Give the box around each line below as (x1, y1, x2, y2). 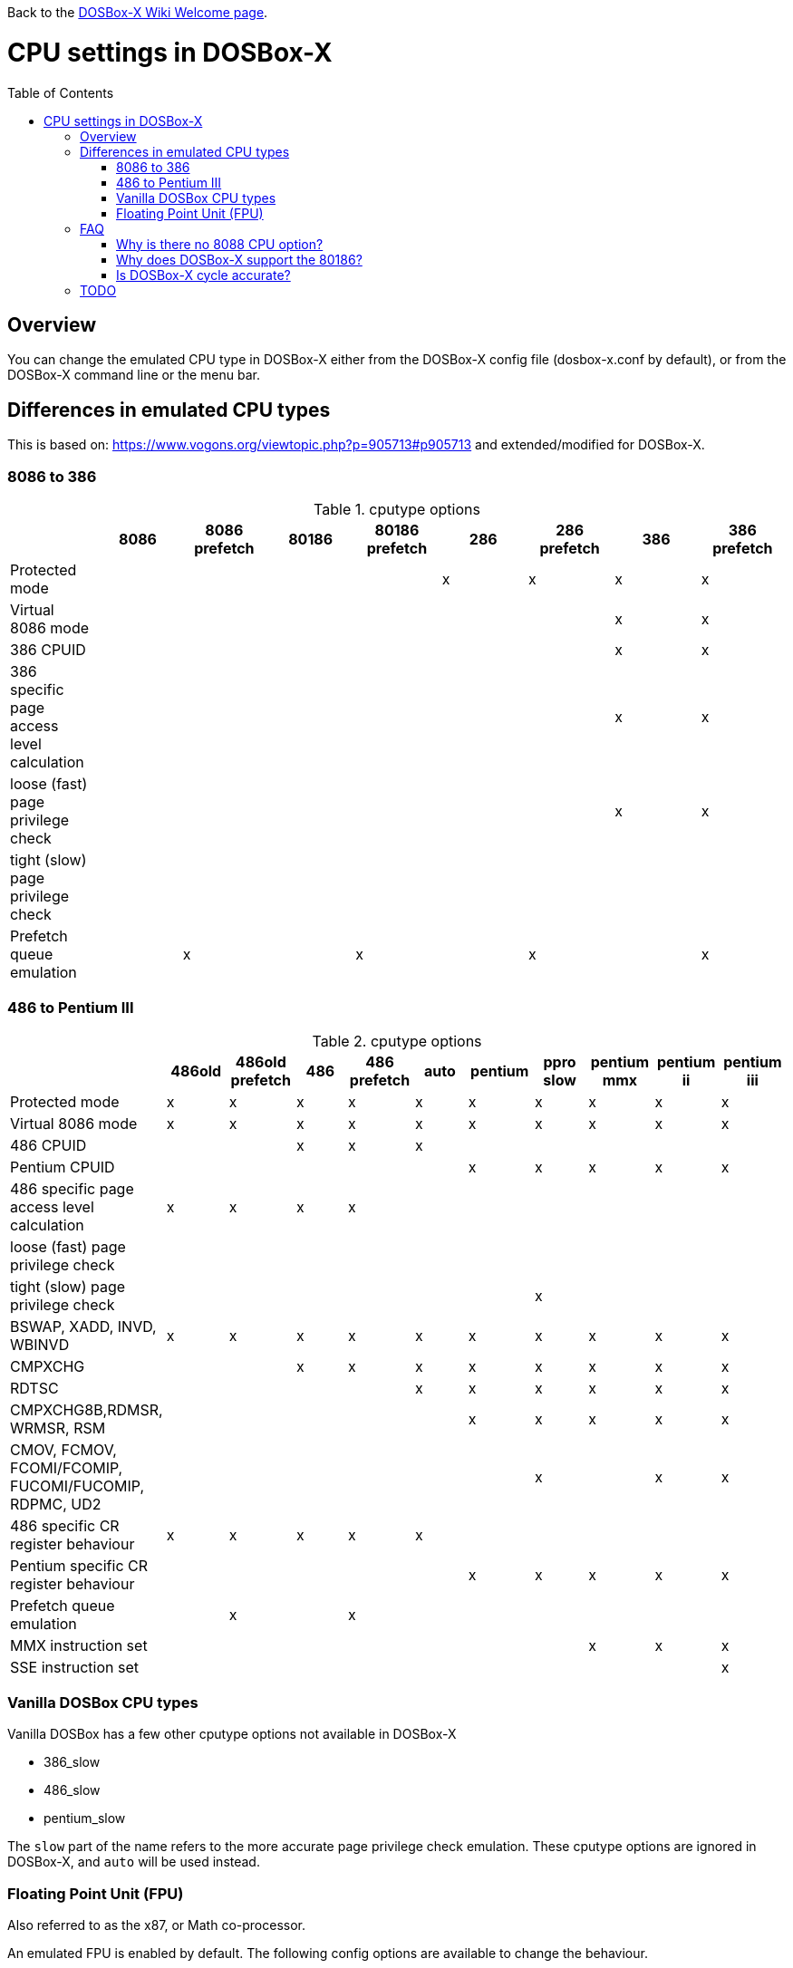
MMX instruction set (10, 1635, 148, 1654)
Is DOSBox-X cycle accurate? (116, 266, 291, 283)
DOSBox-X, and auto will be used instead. (7, 1854, 260, 1870)
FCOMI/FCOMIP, (10, 1458, 123, 1477)
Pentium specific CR (10, 1556, 149, 1575)
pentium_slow (44, 1810, 126, 1827)
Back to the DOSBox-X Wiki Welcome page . (7, 5, 268, 20)
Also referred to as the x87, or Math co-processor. (7, 1917, 305, 1934)
